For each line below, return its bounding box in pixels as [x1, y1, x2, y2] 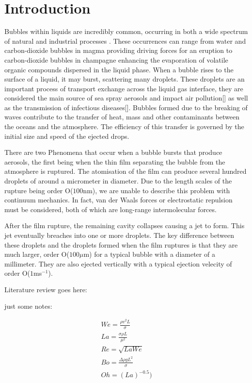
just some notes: [4, 300, 52, 311]
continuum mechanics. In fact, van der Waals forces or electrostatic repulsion [4, 195, 233, 205]
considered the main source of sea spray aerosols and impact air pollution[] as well [4, 93, 248, 103]
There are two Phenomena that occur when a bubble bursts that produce [4, 147, 222, 157]
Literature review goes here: [4, 284, 87, 294]
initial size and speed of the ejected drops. [4, 131, 129, 141]
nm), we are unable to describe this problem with [83, 185, 230, 195]
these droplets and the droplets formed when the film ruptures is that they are [4, 239, 238, 250]
